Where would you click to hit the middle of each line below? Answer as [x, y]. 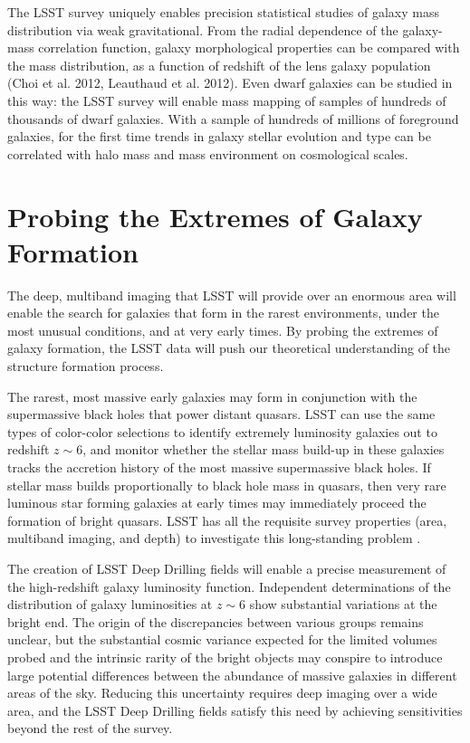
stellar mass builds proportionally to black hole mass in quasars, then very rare [227, 485]
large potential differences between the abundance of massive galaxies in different [232, 675]
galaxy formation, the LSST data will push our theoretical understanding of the [229, 348]
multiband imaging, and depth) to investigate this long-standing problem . [214, 538]
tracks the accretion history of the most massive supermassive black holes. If [219, 467]
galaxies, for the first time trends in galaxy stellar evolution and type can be [219, 136]
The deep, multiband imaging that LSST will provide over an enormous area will [232, 295]
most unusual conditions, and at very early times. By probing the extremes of [223, 330]
